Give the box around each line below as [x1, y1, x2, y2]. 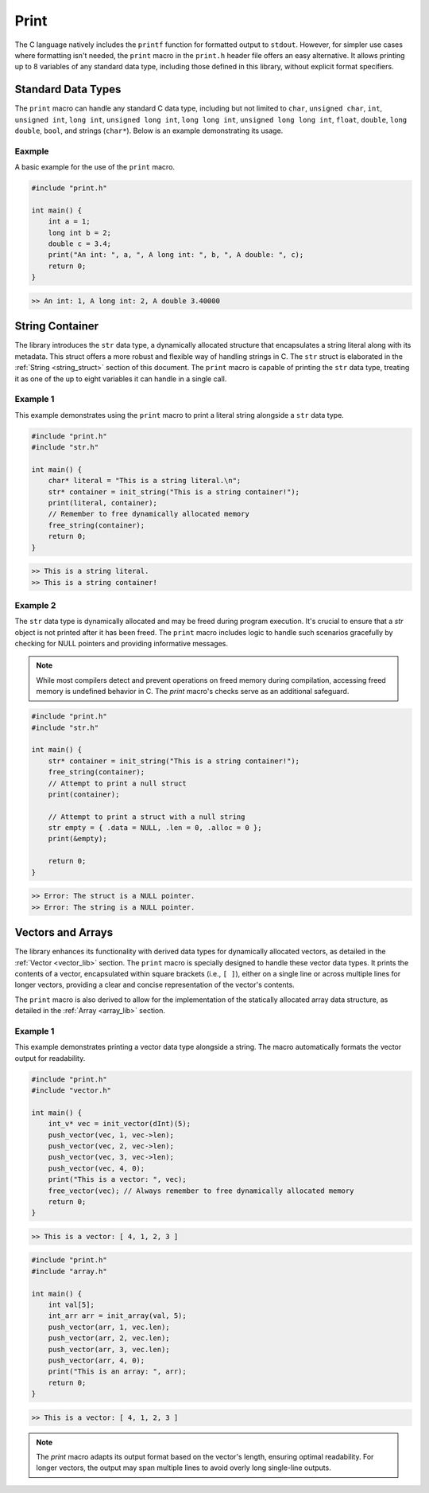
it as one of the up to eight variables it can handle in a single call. [14, 374, 227, 384]
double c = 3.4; [48, 240, 111, 248]
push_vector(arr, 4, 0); [48, 1355, 145, 1365]
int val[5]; [48, 1300, 95, 1309]
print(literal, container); [48, 498, 158, 507]
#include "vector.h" [31, 1086, 111, 1094]
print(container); [48, 789, 120, 799]
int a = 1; [48, 217, 91, 226]
